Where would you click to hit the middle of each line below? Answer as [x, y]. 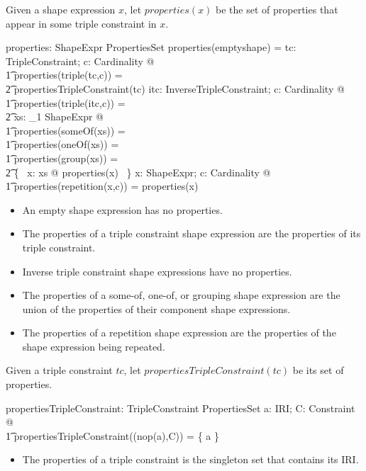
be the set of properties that [277, 9]
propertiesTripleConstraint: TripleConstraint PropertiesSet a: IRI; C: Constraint [181, 408]
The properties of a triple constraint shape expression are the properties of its [192, 233]
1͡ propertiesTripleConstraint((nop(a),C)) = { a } [112, 435]
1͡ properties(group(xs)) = [62, 158]
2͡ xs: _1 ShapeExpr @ [55, 117]
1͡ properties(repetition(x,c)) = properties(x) [102, 186]
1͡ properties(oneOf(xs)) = [62, 144]
